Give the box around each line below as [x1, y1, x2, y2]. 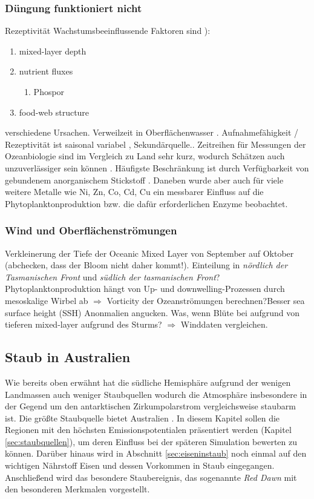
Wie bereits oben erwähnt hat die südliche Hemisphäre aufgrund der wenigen [5, 375, 291, 388]
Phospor [33, 85, 65, 97]
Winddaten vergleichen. [180, 318, 268, 331]
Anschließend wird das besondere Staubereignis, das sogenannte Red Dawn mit [5, 471, 297, 483]
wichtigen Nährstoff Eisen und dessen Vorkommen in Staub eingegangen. [5, 459, 275, 472]
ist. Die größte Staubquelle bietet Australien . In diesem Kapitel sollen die [5, 411, 280, 424]
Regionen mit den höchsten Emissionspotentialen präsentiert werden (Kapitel [5, 423, 292, 436]
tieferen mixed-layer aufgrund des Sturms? [5, 318, 162, 331]
